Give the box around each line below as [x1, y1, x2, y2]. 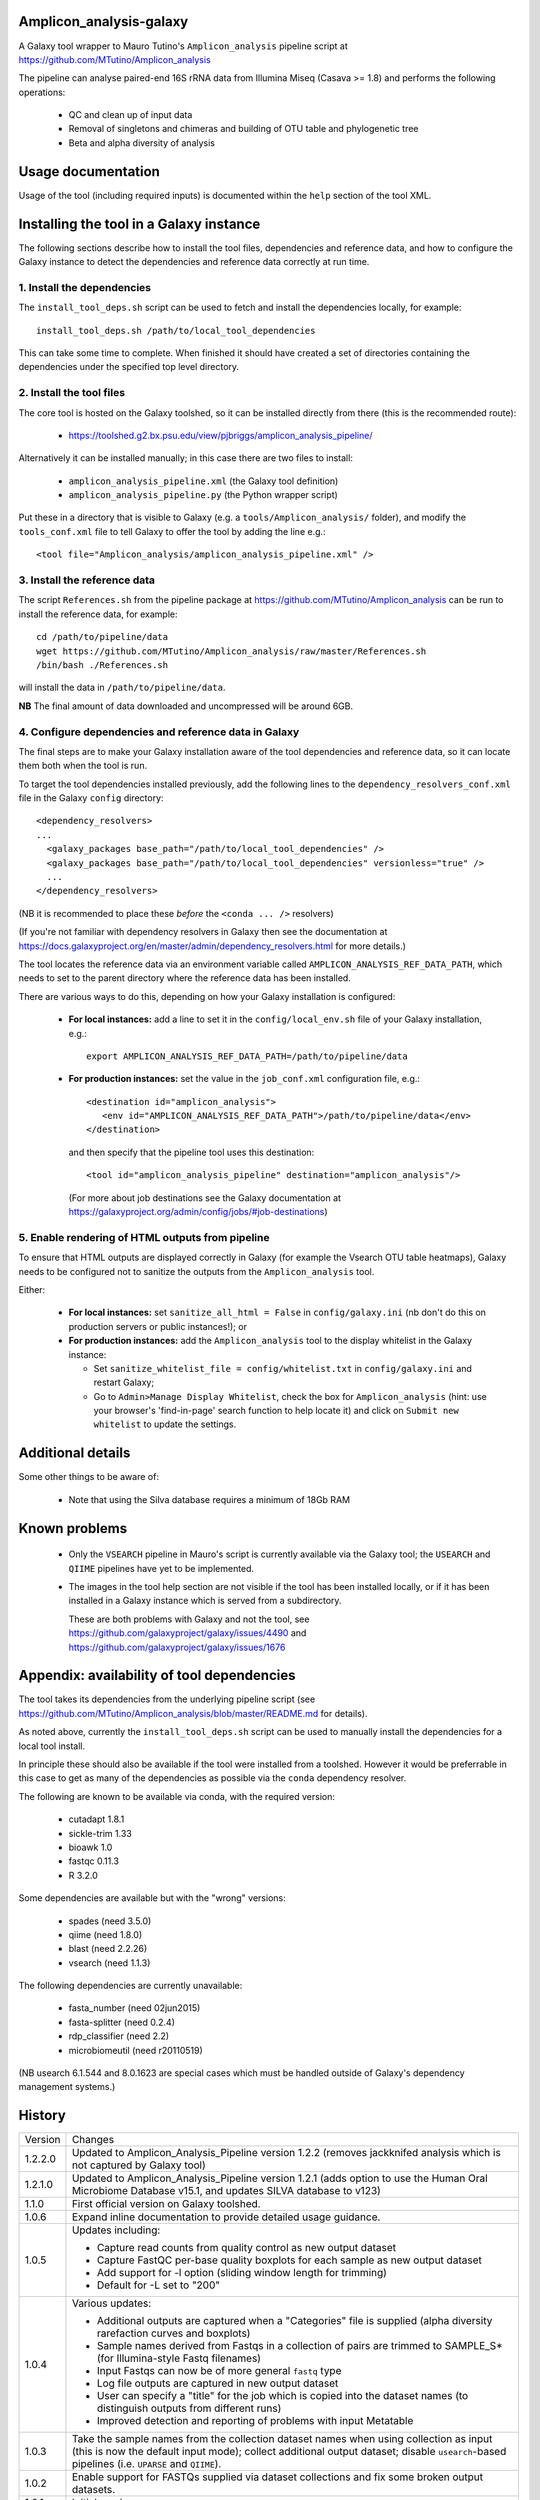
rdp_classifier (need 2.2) [68, 2030, 170, 2042]
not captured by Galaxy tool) [71, 2158, 207, 2172]
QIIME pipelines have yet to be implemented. [68, 1562, 255, 1574]
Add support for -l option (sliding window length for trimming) [96, 2266, 387, 2280]
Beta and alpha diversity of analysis [68, 136, 215, 149]
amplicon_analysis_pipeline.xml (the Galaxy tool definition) [68, 475, 339, 487]
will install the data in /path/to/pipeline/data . [18, 681, 226, 694]
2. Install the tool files [18, 386, 125, 400]
